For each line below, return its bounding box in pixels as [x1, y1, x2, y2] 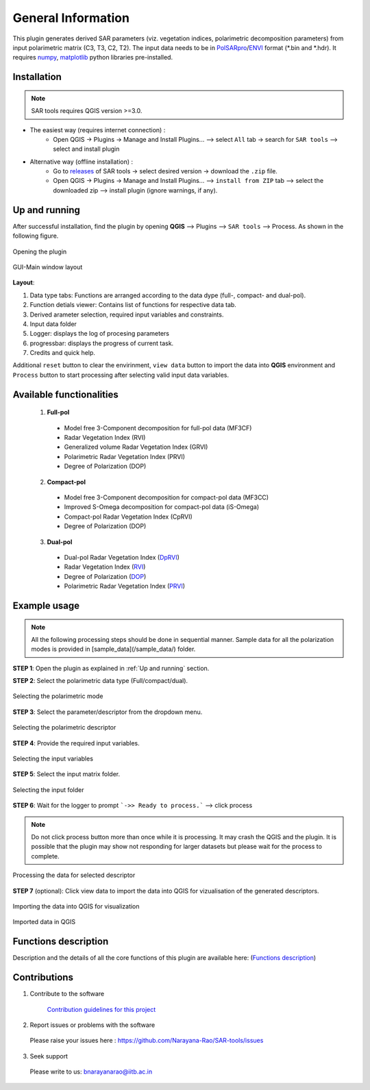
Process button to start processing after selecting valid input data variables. [12, 371, 230, 379]
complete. [31, 852, 60, 860]
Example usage [12, 599, 80, 611]
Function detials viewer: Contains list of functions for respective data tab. [29, 301, 236, 309]
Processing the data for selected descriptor [12, 871, 136, 880]
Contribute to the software [29, 990, 105, 998]
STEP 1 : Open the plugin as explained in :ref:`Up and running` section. [12, 664, 210, 672]
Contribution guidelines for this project [47, 1005, 156, 1013]
